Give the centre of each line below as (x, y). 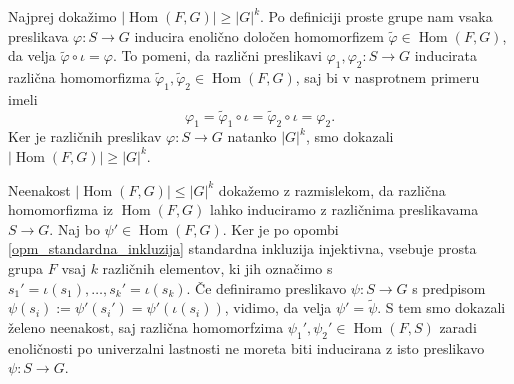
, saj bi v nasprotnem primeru (387, 76)
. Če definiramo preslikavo (266, 287)
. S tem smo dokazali (441, 307)
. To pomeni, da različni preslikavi (217, 55)
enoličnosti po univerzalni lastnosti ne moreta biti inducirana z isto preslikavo (246, 347)
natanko (252, 136)
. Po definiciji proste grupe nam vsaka (376, 16)
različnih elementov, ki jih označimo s (217, 267)
